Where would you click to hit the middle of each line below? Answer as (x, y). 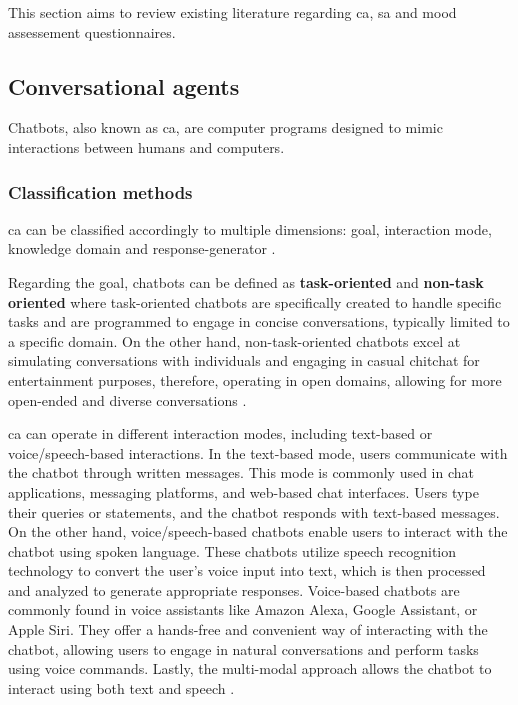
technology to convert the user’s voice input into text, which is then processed (247, 570)
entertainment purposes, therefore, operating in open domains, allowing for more (255, 379)
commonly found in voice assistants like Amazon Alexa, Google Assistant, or (243, 609)
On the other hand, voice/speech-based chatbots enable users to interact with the (258, 531)
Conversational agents (124, 85)
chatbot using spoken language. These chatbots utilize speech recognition (232, 550)
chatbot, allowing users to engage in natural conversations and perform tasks (243, 648)
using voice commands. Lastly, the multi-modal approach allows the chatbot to (250, 668)
